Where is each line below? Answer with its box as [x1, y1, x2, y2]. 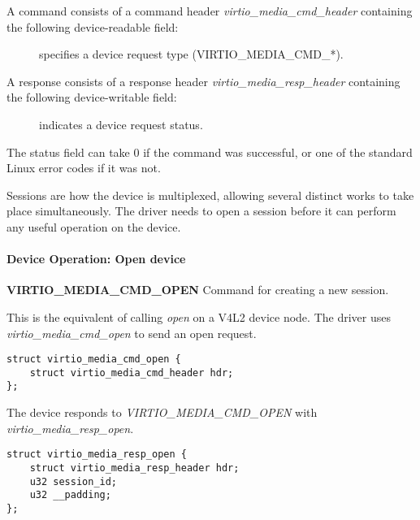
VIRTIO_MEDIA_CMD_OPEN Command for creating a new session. [6, 281, 389, 298]
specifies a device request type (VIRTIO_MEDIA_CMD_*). [39, 45, 344, 63]
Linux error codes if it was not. [6, 159, 161, 176]
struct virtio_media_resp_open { [6, 448, 187, 461]
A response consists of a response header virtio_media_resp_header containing [6, 72, 401, 89]
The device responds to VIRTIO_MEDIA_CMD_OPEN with [6, 404, 318, 421]
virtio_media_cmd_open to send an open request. [6, 324, 257, 341]
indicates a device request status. [39, 115, 203, 132]
